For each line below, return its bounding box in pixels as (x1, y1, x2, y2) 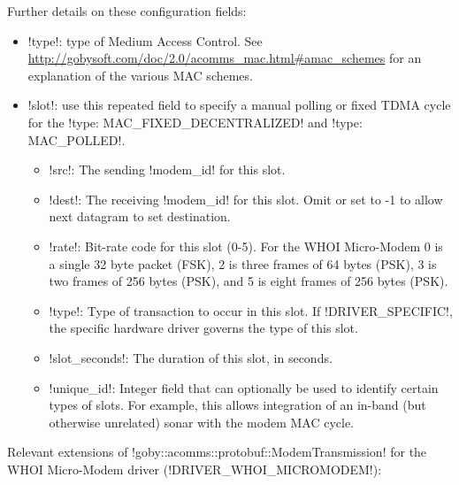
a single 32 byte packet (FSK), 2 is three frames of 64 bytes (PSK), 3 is (49, 254, 437, 273)
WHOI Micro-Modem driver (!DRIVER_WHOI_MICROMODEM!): (7, 459, 382, 478)
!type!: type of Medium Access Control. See (27, 31, 263, 50)
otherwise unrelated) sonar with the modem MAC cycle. (49, 412, 355, 431)
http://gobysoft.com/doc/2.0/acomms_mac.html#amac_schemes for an (27, 49, 422, 67)
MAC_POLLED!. (27, 130, 126, 149)
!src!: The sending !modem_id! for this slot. (49, 160, 286, 179)
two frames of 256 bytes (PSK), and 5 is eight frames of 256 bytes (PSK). (49, 272, 448, 290)
